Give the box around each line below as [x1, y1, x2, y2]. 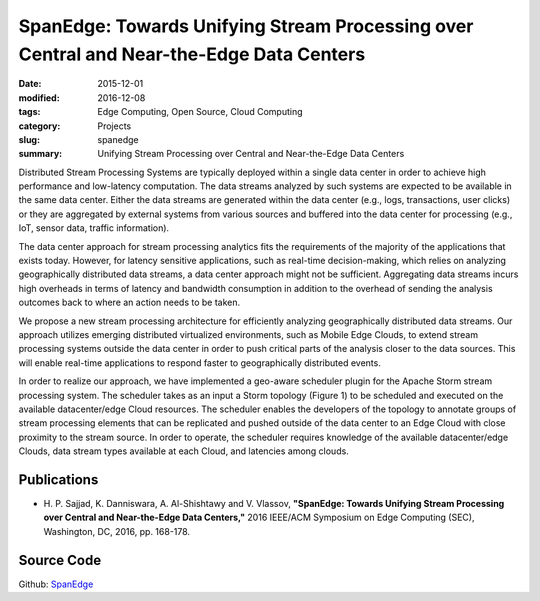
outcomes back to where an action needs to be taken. [18, 296, 241, 309]
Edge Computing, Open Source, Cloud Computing [97, 106, 304, 118]
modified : [18, 91, 60, 104]
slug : [18, 133, 40, 145]
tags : [18, 106, 41, 118]
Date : [18, 78, 42, 90]
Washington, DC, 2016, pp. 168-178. [43, 525, 190, 537]
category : [18, 120, 61, 132]
